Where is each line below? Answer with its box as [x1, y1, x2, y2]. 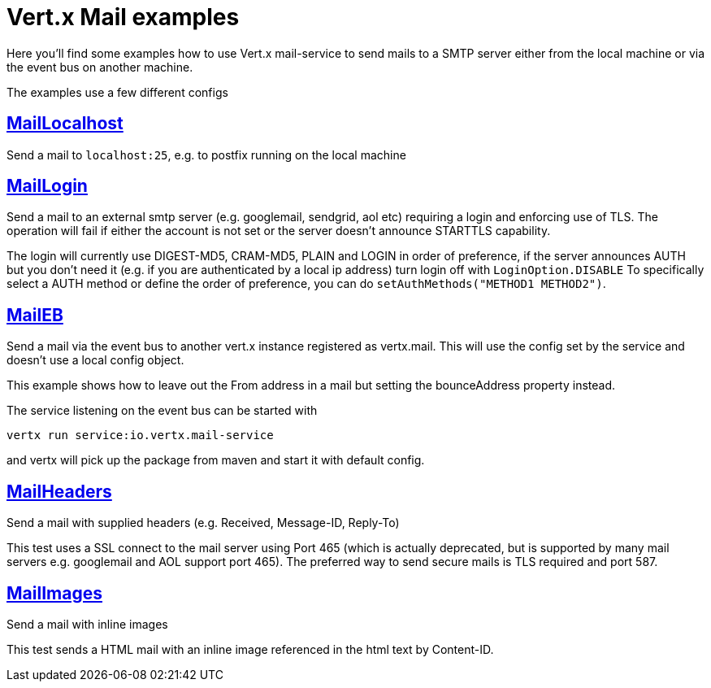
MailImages [7, 582, 102, 603]
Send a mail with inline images [7, 616, 168, 631]
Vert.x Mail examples [7, 3, 240, 31]
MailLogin [7, 176, 88, 197]
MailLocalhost [7, 113, 124, 134]
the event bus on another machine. [7, 59, 193, 74]
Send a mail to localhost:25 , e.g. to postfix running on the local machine [7, 147, 406, 162]
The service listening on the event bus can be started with [7, 403, 318, 418]
